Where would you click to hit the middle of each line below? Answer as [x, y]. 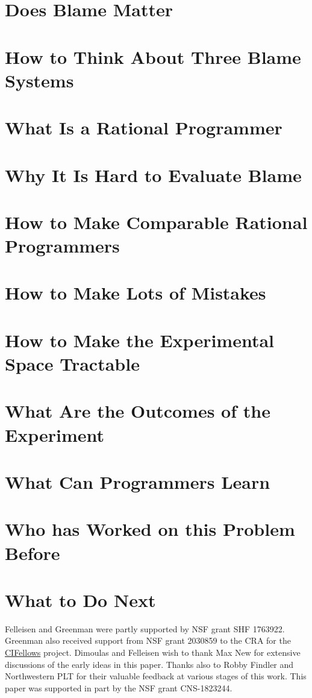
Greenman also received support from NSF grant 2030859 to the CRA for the [148, 640]
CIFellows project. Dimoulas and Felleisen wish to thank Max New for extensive [153, 652]
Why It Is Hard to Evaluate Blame [153, 174]
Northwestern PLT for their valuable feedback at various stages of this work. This [156, 676]
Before [33, 552]
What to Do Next [80, 599]
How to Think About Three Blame [153, 56]
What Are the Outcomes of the [138, 411]
